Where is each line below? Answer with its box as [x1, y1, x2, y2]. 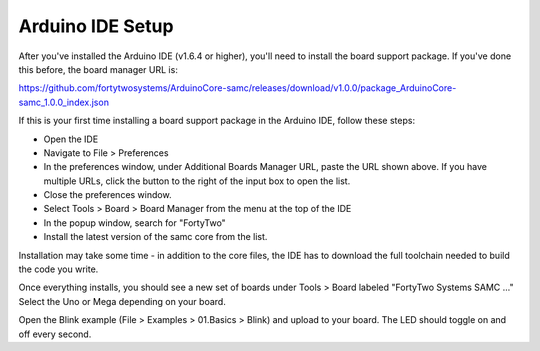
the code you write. [18, 263, 99, 275]
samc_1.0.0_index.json [18, 96, 110, 108]
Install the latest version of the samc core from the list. [43, 231, 268, 243]
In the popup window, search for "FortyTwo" [43, 216, 227, 229]
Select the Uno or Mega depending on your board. [18, 295, 227, 307]
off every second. [18, 328, 92, 340]
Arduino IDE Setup [18, 15, 174, 37]
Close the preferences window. [43, 189, 172, 201]
